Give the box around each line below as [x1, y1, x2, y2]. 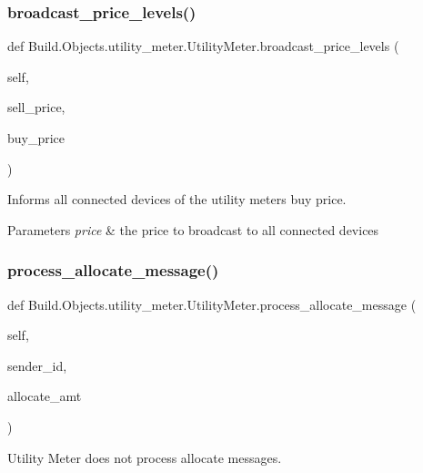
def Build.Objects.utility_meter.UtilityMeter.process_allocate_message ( [7, 294, 417, 314]
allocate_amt [7, 386, 82, 406]
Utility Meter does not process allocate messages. [7, 447, 282, 467]
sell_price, [7, 98, 65, 117]
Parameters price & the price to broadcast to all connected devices [7, 220, 379, 239]
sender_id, [7, 355, 67, 375]
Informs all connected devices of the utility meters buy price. [7, 190, 347, 209]
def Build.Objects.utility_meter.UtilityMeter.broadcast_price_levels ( [7, 36, 399, 56]
